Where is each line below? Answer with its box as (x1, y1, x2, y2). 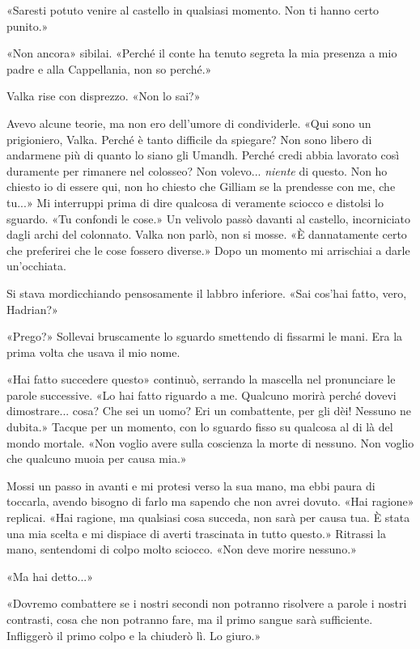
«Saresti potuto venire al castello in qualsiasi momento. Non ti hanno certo (6, 2, 380, 18)
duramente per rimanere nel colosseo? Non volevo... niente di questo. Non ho (6, 162, 388, 179)
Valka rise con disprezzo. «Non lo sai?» (6, 87, 201, 104)
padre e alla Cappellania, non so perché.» (6, 60, 212, 77)
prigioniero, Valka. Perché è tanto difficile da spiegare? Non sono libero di (6, 130, 372, 147)
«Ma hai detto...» (6, 567, 93, 584)
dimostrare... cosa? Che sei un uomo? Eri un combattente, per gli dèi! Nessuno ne (6, 402, 412, 419)
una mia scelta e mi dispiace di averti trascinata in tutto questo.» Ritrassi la (6, 524, 386, 541)
